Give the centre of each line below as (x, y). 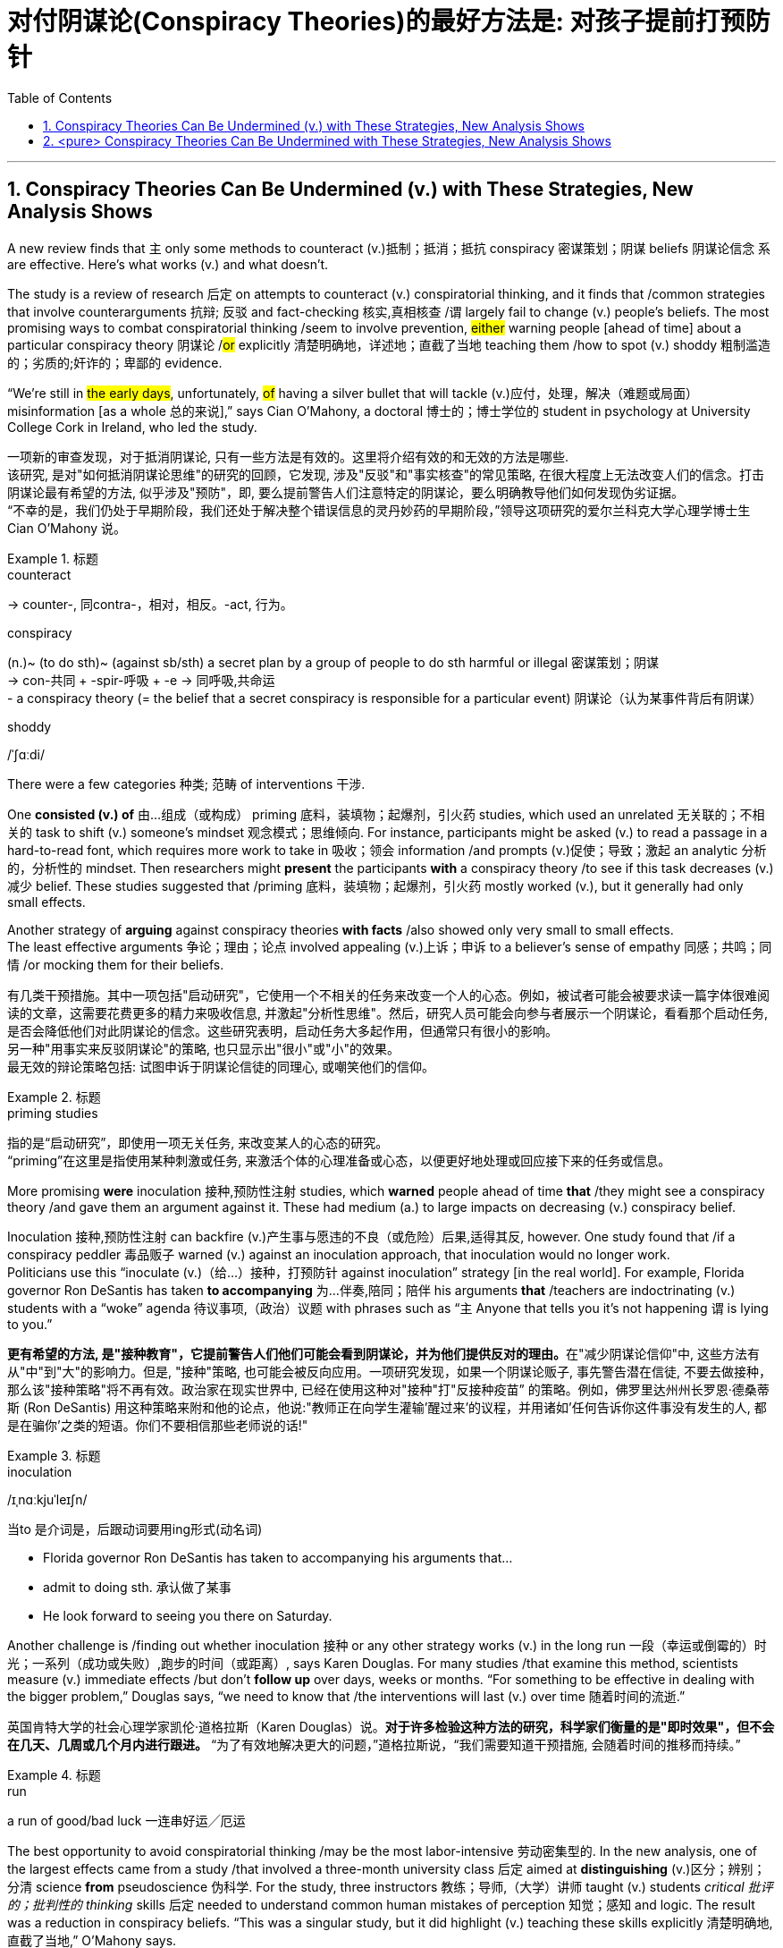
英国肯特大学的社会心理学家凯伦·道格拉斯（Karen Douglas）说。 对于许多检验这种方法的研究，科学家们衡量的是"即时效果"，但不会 (391, 1726)
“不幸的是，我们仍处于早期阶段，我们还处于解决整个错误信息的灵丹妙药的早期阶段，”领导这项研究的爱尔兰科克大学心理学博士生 (379, 510)
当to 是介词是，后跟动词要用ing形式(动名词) (135, 1529)
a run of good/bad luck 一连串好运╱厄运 (126, 1820)
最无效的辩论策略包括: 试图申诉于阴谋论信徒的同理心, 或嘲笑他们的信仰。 (221, 1066)
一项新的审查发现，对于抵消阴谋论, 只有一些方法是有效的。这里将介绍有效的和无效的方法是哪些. (288, 456)
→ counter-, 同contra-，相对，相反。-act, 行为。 (150, 604)
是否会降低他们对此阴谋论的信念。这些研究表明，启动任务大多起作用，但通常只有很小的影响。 (282, 1030)
